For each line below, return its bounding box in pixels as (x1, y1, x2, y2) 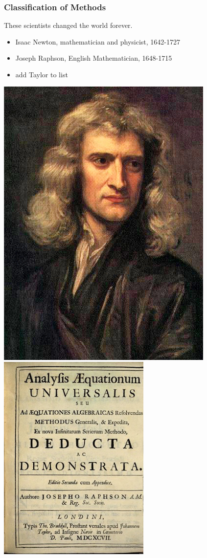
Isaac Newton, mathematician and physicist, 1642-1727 (15, 36, 181, 46)
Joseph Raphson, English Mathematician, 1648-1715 (15, 53, 172, 63)
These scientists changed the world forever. (4, 20, 133, 30)
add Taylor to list (15, 69, 68, 79)
